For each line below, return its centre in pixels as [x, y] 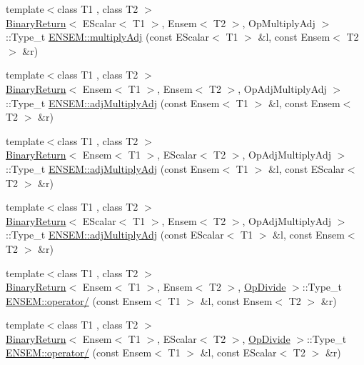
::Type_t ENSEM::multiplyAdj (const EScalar [108, 37]
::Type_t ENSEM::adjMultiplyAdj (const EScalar [115, 235]
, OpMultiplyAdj [279, 22]
